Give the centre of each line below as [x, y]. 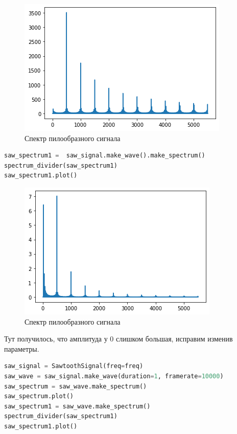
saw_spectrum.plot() [39, 396]
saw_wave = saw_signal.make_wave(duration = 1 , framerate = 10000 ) [114, 376]
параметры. [22, 348]
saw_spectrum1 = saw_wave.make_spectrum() [77, 406]
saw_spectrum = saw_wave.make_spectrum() [76, 386]
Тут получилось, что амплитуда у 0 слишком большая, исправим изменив [118, 339]
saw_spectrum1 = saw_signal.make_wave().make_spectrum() [105, 156]
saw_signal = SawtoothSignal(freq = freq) [74, 366]
